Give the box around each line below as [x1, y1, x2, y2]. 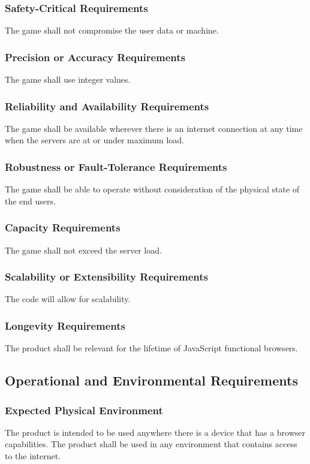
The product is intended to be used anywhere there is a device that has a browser [5, 426, 306, 438]
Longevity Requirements [5, 318, 126, 333]
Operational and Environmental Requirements [5, 371, 298, 390]
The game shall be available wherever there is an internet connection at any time [5, 122, 303, 134]
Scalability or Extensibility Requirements [5, 269, 208, 284]
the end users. [5, 194, 56, 207]
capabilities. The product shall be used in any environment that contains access [5, 438, 297, 450]
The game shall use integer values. [5, 73, 131, 86]
